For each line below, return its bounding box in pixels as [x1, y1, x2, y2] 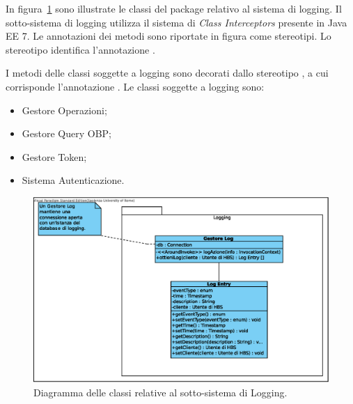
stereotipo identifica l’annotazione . [6, 42, 155, 56]
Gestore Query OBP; [22, 126, 111, 141]
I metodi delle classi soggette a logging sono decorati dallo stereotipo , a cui [6, 65, 329, 80]
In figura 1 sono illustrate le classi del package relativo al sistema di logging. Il [6, 1, 342, 15]
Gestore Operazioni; [22, 102, 107, 117]
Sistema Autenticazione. [22, 173, 125, 187]
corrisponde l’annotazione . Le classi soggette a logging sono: [6, 79, 265, 93]
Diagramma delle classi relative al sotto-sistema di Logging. [33, 384, 288, 399]
